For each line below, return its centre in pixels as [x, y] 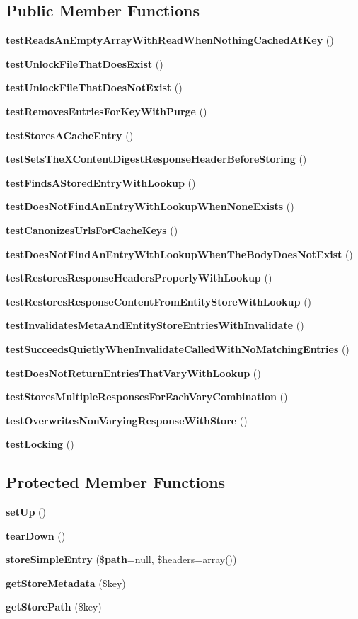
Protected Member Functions [116, 482]
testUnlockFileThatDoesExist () [85, 63]
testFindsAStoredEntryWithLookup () [101, 182]
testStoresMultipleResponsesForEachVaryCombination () [147, 397]
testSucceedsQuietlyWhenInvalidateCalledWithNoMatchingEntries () [178, 348]
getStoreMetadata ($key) [66, 583]
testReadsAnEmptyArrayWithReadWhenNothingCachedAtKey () [170, 40]
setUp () [26, 512]
